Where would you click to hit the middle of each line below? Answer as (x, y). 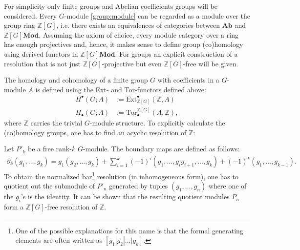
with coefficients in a (188, 80)
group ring (20, 25)
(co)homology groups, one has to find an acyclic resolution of (95, 132)
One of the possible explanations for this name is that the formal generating (129, 230)
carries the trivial (56, 123)
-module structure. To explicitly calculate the (157, 123)
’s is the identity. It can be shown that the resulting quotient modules (125, 197)
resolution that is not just (43, 63)
